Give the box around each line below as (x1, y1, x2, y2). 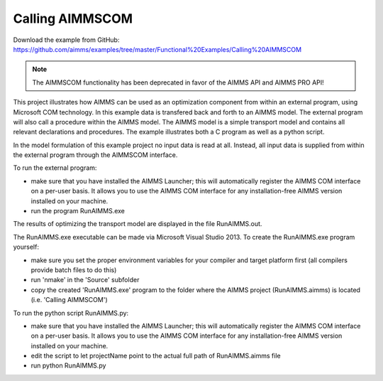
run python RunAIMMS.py (30, 361, 106, 370)
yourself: (13, 242, 39, 252)
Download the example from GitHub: (13, 36, 120, 44)
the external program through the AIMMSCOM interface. (13, 151, 178, 159)
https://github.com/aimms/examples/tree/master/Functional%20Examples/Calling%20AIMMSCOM (13, 45, 301, 53)
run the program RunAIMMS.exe (30, 207, 126, 215)
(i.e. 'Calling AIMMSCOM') (30, 296, 108, 304)
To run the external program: (13, 163, 97, 172)
